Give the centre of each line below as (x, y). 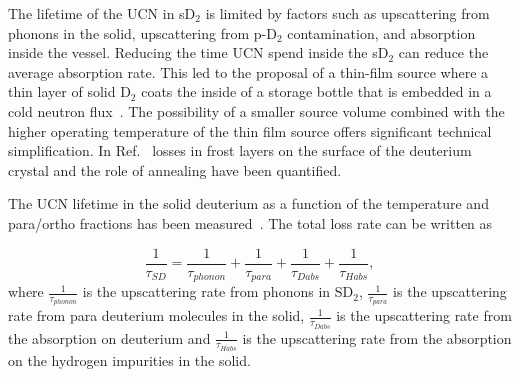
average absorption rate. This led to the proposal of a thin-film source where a (248, 71)
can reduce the (443, 52)
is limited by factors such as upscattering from (347, 13)
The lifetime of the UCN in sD (102, 13)
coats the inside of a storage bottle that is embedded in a (316, 91)
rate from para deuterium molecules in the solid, (156, 315)
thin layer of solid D (69, 91)
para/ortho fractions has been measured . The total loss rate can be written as (250, 222)
